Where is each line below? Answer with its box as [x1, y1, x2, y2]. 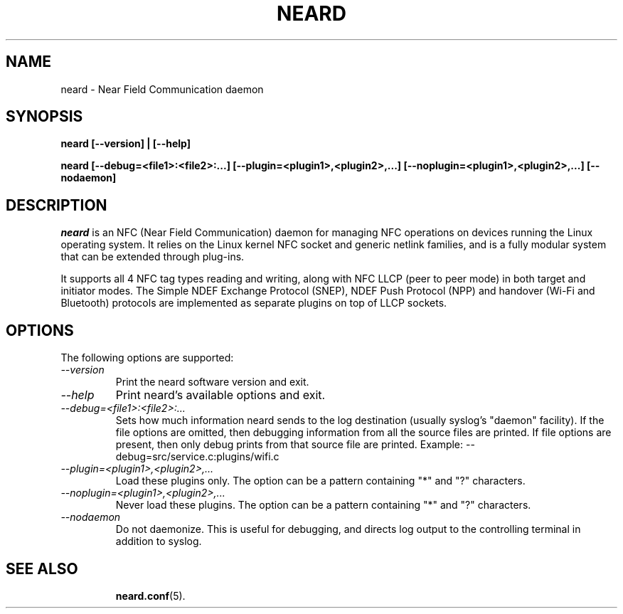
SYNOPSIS [6, 107, 83, 126]
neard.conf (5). [115, 589, 186, 602]
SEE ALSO [6, 559, 78, 578]
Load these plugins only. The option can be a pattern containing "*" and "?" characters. [115, 475, 526, 487]
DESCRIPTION [6, 196, 107, 214]
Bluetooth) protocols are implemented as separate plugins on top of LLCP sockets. [60, 297, 447, 309]
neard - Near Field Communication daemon [60, 83, 264, 95]
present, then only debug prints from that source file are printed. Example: [115, 438, 464, 451]
